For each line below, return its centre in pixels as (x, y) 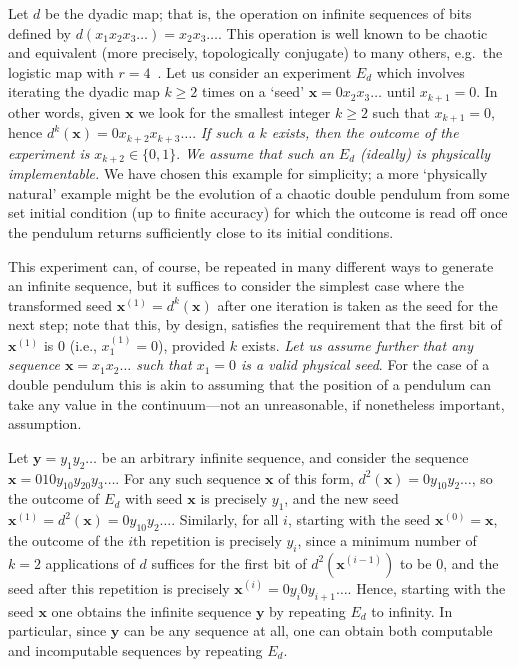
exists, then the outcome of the (365, 132)
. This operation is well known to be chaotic (353, 32)
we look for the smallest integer (234, 111)
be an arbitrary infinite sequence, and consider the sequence (285, 456)
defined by (40, 32)
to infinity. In (412, 610)
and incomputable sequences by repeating (135, 649)
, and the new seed (341, 498)
